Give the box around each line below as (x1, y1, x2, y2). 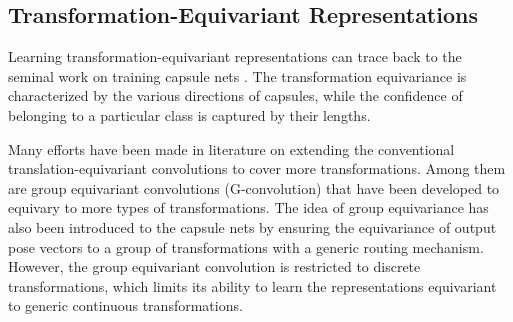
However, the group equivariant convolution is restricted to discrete (8, 256, 421, 277)
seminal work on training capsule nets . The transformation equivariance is (8, 65, 467, 86)
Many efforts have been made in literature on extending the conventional (8, 138, 455, 159)
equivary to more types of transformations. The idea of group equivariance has (8, 197, 489, 218)
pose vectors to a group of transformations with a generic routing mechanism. (8, 236, 484, 257)
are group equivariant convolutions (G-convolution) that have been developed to (8, 177, 500, 198)
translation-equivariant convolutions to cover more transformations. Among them (8, 158, 506, 179)
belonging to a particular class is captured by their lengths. (8, 104, 371, 125)
